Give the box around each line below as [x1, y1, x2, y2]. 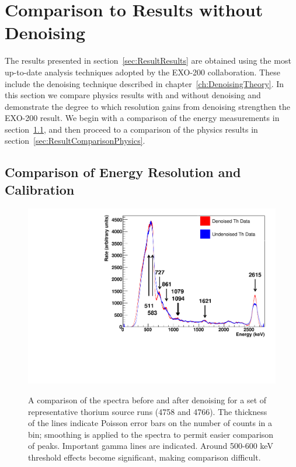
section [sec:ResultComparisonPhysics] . [5, 134, 145, 147]
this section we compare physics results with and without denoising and [5, 89, 261, 101]
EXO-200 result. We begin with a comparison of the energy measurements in [5, 112, 280, 124]
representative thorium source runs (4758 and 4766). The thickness [28, 405, 267, 417]
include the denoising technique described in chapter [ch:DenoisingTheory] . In [5, 77, 284, 89]
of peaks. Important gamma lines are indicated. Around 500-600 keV [28, 440, 273, 452]
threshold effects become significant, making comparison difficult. [28, 451, 261, 463]
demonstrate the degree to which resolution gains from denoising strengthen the [5, 100, 291, 112]
